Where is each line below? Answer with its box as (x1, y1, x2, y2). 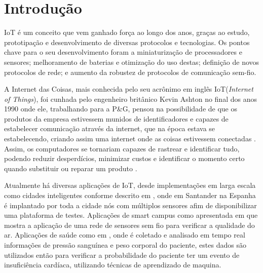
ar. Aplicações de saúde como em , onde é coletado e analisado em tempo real (4, 229, 245, 240)
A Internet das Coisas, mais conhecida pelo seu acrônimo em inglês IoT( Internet (4, 84, 253, 94)
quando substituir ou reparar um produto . (4, 163, 137, 173)
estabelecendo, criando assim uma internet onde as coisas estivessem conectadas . (4, 133, 256, 144)
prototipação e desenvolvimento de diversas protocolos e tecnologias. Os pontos (4, 36, 250, 47)
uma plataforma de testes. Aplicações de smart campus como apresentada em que (4, 210, 258, 220)
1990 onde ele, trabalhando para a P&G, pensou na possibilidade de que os (4, 103, 237, 114)
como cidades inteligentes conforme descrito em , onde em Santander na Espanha (4, 190, 256, 201)
